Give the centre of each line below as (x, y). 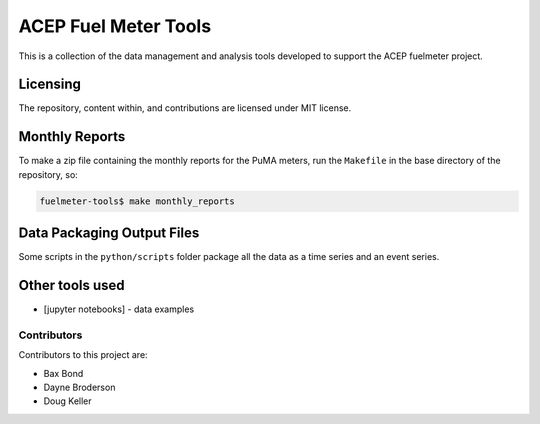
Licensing (50, 84)
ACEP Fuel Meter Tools (115, 26)
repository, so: (48, 174)
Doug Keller (67, 401)
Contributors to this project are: (83, 355)
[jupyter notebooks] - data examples (119, 309)
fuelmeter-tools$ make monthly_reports (137, 201)
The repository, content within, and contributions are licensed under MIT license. (185, 108)
